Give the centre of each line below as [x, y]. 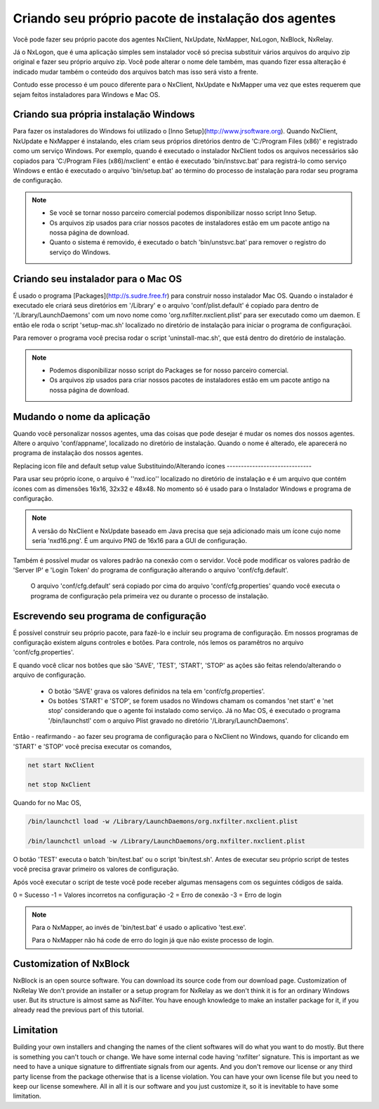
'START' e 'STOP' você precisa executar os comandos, [92, 746]
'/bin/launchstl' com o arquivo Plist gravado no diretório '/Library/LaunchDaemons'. [168, 721]
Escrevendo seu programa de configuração [110, 616]
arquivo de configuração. [49, 675]
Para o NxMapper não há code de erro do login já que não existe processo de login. [153, 940]
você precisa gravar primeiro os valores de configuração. [96, 869]
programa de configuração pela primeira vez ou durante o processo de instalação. [150, 596]
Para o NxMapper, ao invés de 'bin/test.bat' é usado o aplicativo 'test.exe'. [139, 927]
